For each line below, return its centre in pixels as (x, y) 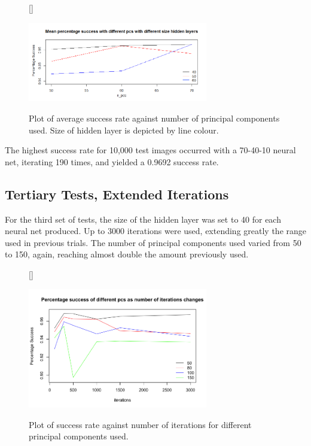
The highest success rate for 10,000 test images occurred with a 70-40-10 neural (150, 150)
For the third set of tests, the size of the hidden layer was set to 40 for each (143, 219)
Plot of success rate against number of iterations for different (140, 424)
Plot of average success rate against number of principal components (154, 118)
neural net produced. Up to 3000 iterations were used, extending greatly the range (156, 231)
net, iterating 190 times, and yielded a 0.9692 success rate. (112, 161)
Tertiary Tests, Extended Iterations (117, 194)
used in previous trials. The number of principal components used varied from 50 (153, 242)
